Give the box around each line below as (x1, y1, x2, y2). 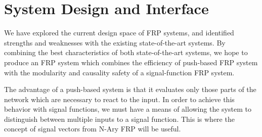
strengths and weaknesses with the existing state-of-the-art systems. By (4, 37, 226, 48)
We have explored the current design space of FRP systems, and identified (4, 27, 234, 38)
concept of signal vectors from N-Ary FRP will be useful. (4, 123, 181, 134)
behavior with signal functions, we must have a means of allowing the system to (4, 104, 251, 114)
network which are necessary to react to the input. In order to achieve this (4, 94, 235, 104)
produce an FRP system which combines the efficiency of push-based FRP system (4, 57, 258, 67)
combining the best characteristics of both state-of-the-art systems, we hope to (4, 47, 248, 58)
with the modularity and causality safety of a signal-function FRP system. (4, 67, 235, 77)
